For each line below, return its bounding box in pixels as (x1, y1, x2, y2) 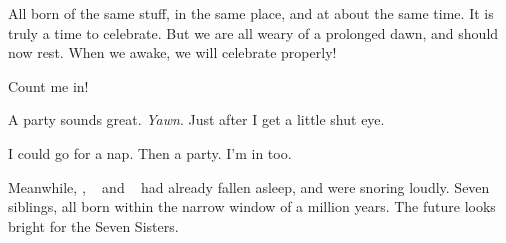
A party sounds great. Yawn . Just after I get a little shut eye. (8, 109, 385, 130)
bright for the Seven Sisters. (8, 215, 179, 236)
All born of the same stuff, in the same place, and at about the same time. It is (8, 3, 494, 23)
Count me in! (8, 75, 89, 96)
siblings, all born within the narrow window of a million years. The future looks (8, 196, 496, 217)
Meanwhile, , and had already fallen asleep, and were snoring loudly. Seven (8, 176, 490, 197)
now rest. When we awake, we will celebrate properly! (8, 42, 337, 63)
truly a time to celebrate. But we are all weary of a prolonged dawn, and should (8, 22, 499, 43)
